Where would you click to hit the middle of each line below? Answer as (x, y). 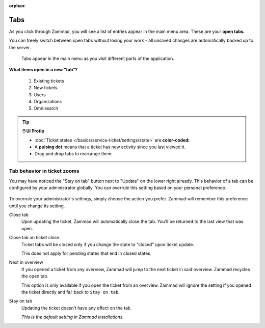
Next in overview (26, 262)
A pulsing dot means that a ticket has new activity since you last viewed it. (110, 147)
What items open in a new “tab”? (43, 70)
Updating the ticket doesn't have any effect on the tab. (77, 308)
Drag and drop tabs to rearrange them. (74, 154)
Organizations (48, 102)
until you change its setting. (37, 206)
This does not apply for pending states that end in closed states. (86, 253)
